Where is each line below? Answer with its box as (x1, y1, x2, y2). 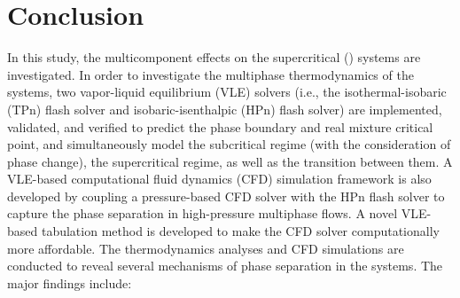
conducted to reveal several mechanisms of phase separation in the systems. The (7, 256, 443, 275)
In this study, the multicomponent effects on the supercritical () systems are (7, 48, 421, 67)
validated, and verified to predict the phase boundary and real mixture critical (7, 117, 433, 136)
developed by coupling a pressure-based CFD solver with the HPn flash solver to (7, 186, 445, 205)
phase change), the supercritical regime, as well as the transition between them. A (7, 152, 453, 170)
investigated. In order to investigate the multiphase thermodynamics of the (7, 65, 414, 83)
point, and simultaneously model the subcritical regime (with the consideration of (7, 135, 451, 153)
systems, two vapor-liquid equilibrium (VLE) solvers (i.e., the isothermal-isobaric (7, 82, 447, 101)
